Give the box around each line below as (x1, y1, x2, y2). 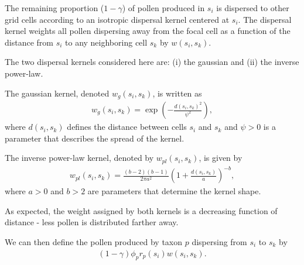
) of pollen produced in (122, 2, 205, 13)
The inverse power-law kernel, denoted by (5, 152, 154, 164)
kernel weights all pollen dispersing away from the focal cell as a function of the (5, 25, 291, 37)
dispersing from (192, 236, 247, 247)
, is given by (199, 152, 242, 164)
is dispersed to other (216, 2, 289, 13)
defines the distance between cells (67, 121, 187, 133)
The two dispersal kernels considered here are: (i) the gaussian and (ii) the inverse (5, 56, 299, 68)
